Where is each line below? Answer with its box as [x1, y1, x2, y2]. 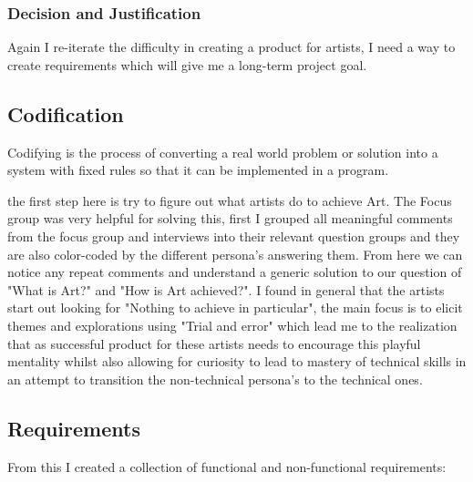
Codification [7, 99, 124, 128]
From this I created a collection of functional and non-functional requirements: [7, 456, 447, 476]
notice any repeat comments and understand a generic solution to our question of [7, 262, 462, 282]
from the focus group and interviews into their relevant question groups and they [7, 226, 460, 245]
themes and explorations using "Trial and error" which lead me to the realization [7, 315, 458, 334]
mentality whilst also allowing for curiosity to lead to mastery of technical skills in [7, 352, 467, 371]
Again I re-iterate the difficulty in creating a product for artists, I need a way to [7, 37, 456, 56]
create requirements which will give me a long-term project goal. [7, 55, 367, 74]
